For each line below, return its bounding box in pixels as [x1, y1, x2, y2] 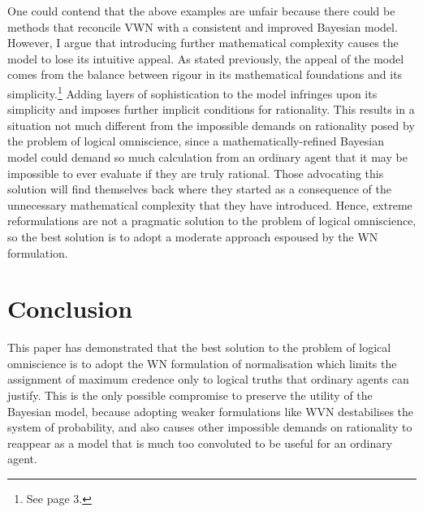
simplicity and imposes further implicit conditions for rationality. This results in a [7, 101, 415, 118]
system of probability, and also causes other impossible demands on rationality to [7, 419, 412, 436]
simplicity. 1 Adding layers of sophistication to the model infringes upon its [7, 82, 378, 102]
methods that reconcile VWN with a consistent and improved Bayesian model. [7, 18, 398, 35]
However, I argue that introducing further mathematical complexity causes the [7, 34, 399, 51]
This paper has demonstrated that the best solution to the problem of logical [7, 339, 391, 356]
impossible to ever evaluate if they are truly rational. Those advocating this [7, 164, 384, 181]
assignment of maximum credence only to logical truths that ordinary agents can [7, 371, 409, 388]
